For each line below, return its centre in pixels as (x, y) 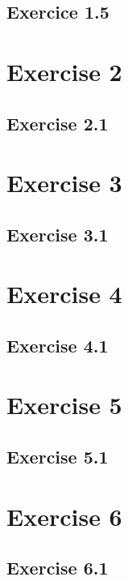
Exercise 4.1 (58, 345)
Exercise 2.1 (58, 123)
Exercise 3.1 (58, 234)
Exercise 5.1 (58, 457)
